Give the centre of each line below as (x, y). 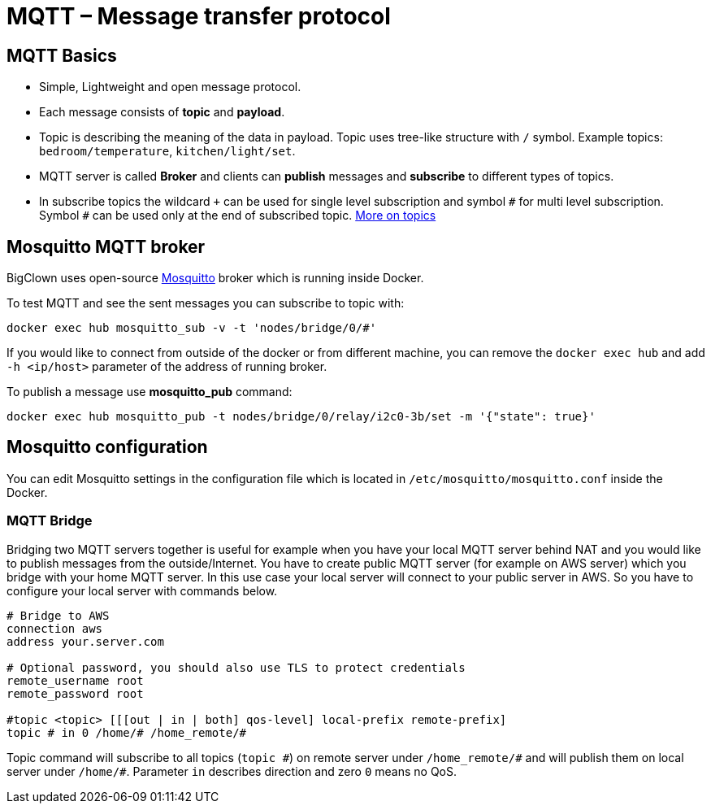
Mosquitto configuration (107, 447)
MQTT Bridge (50, 521)
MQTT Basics (62, 55)
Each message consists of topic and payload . (162, 112)
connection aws (55, 628)
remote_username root (75, 680)
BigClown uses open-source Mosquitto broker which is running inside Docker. (215, 278)
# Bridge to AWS (58, 615)
